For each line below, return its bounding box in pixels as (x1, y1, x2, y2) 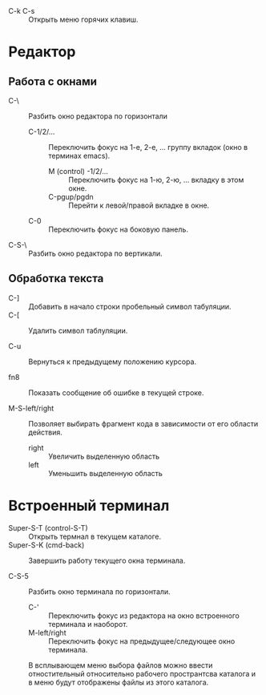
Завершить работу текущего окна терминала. (28, 556, 186, 565)
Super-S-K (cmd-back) (8, 539, 85, 550)
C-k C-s (8, 6, 35, 15)
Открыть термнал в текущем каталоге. (28, 531, 162, 541)
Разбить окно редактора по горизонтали (28, 111, 168, 121)
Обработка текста (8, 272, 104, 285)
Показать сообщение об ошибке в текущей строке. (28, 387, 204, 398)
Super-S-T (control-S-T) (8, 523, 88, 532)
